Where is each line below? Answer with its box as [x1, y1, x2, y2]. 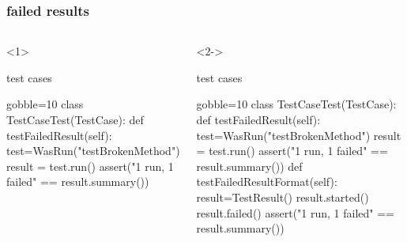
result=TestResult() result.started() [196, 188, 369, 205]
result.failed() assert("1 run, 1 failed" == [196, 204, 394, 221]
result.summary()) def [196, 157, 303, 174]
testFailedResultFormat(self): [196, 173, 337, 190]
